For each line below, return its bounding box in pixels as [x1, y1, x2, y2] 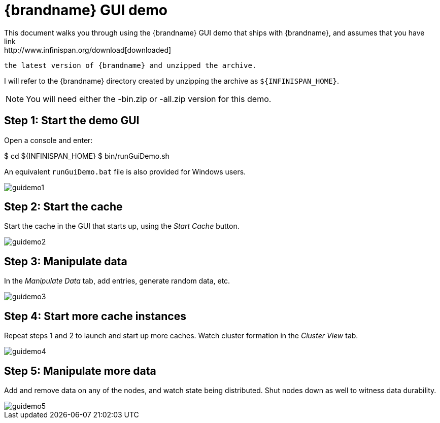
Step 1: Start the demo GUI [4, 114, 140, 127]
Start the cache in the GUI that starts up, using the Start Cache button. [4, 222, 240, 231]
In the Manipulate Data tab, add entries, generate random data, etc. [4, 276, 230, 286]
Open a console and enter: [4, 135, 93, 145]
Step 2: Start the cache [4, 200, 123, 214]
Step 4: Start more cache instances [4, 309, 186, 323]
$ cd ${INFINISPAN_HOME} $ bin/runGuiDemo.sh [4, 151, 170, 160]
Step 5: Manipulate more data [4, 364, 156, 377]
